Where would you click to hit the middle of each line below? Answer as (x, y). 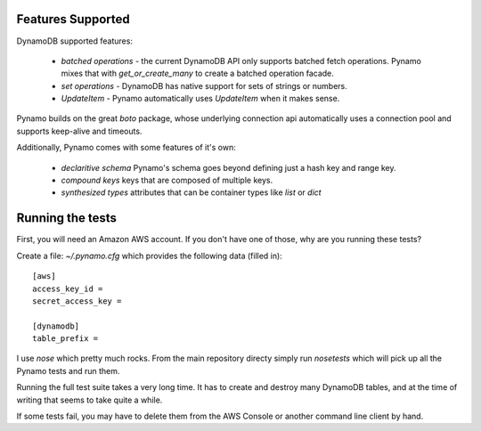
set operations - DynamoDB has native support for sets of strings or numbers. (204, 85)
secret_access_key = (77, 301)
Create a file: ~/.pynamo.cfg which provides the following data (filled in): (149, 256)
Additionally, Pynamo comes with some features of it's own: (126, 148)
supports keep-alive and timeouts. (79, 131)
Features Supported (73, 19)
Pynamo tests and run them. (68, 370)
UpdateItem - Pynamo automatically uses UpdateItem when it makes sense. (200, 99)
